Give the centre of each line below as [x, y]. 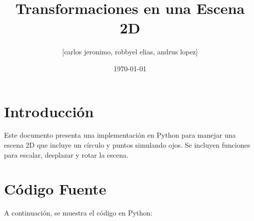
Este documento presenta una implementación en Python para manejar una [120, 135]
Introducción [49, 111]
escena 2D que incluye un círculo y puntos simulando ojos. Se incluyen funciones [127, 145]
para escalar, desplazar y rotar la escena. [66, 154]
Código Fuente [55, 189]
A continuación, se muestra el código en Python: [78, 213]
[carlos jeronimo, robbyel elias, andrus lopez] [130, 52]
